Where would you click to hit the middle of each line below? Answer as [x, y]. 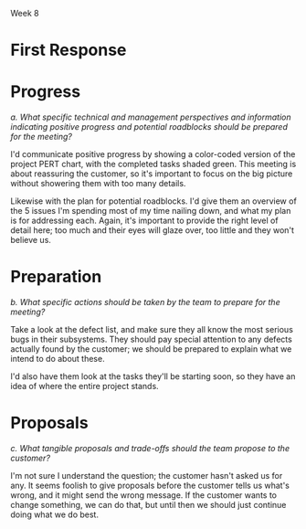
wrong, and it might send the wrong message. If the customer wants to [144, 495]
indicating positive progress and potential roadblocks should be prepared [149, 127]
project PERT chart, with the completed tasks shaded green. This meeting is [153, 164]
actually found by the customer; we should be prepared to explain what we [151, 349]
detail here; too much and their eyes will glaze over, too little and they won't [153, 230]
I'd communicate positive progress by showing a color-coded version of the [153, 154]
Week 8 [25, 13]
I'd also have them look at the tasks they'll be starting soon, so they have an [153, 376]
